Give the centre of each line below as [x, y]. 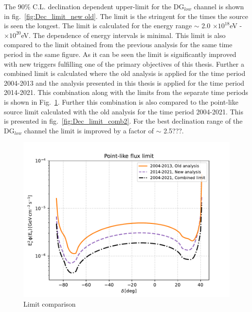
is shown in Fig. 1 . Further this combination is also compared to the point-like [121, 101]
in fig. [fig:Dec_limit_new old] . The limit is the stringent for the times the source [126, 16]
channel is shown [219, 6]
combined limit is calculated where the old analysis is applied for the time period [125, 73]
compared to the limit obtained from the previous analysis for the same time [118, 45]
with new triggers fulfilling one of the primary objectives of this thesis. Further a [124, 64]
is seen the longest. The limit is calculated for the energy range [98, 26]
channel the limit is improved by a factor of [89, 130]
